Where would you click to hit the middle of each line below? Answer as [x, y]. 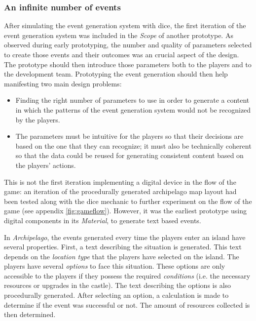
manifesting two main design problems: [63, 83]
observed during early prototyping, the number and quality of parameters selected [128, 45]
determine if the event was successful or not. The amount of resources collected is [127, 304]
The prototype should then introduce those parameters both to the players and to [128, 64]
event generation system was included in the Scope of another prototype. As [119, 35]
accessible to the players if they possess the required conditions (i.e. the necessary [127, 275]
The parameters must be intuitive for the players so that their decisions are [129, 136]
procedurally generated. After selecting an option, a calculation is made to [116, 295]
